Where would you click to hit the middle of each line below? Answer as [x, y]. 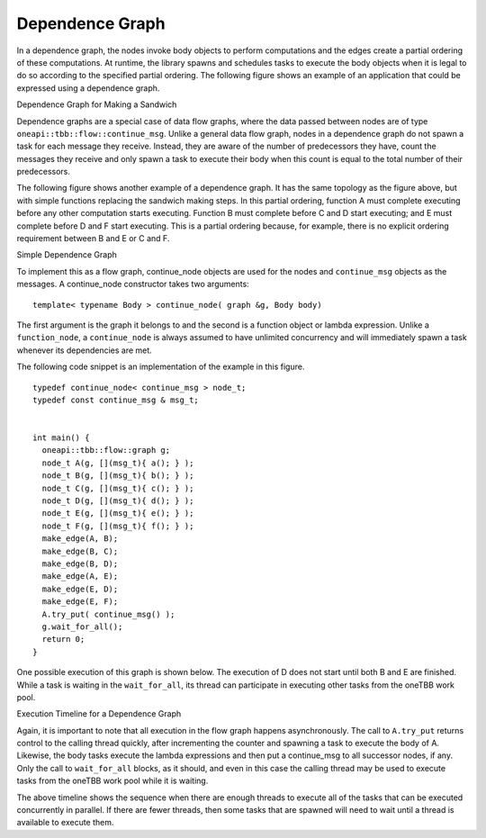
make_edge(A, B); [80, 539]
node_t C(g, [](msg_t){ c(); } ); [118, 488]
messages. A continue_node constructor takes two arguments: [133, 284]
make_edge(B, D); [80, 564]
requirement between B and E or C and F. [93, 239]
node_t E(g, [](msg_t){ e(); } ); [118, 514]
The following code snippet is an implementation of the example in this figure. [161, 367]
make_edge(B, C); [80, 551]
